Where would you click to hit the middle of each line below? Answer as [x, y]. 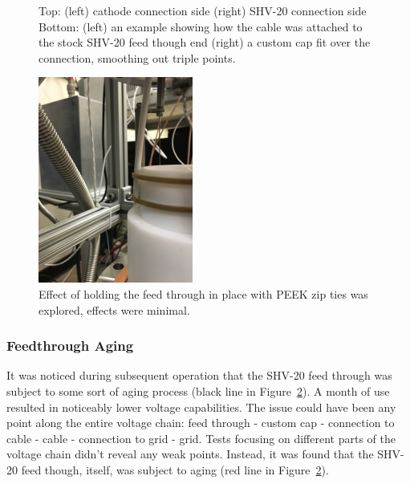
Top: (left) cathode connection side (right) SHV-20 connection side [203, 10]
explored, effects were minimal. [114, 309]
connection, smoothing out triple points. [137, 57]
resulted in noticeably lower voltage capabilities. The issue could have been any [201, 407]
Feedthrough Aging [70, 346]
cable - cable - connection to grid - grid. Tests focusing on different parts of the [201, 438]
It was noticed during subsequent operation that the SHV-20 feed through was [199, 375]
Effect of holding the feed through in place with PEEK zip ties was [203, 293]
